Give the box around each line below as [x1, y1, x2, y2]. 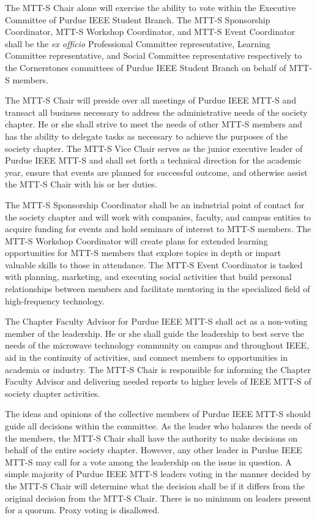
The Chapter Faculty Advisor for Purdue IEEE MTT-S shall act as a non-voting [5, 315, 308, 328]
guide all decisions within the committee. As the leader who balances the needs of [5, 420, 311, 432]
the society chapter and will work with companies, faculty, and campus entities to [5, 210, 311, 223]
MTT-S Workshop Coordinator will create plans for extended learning [5, 234, 268, 247]
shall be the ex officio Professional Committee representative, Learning [5, 37, 270, 50]
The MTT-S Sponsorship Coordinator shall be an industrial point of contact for [5, 198, 305, 211]
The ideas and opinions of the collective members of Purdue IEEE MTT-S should [5, 407, 311, 420]
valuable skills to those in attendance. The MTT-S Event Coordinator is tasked [5, 258, 303, 271]
